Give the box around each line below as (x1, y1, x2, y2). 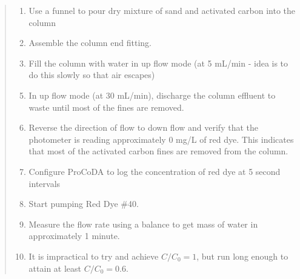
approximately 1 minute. (28, 229, 120, 242)
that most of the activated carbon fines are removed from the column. (28, 145, 288, 157)
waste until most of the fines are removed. (28, 100, 184, 113)
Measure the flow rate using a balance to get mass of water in (28, 217, 258, 230)
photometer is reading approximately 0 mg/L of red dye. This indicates (28, 133, 294, 145)
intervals (28, 177, 61, 189)
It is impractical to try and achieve (28, 249, 159, 262)
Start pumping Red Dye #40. (28, 197, 139, 210)
